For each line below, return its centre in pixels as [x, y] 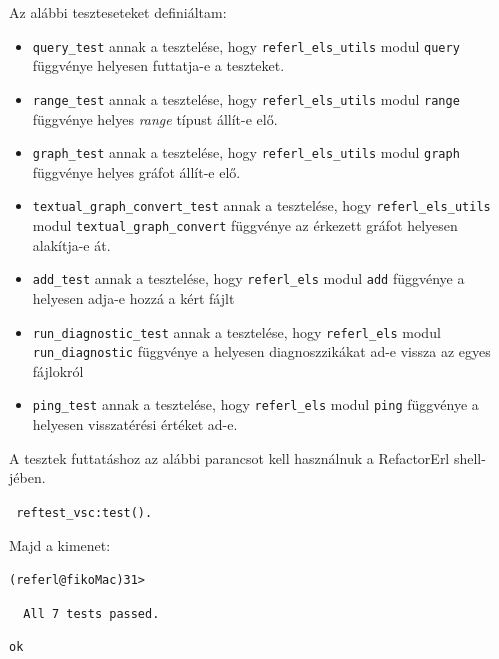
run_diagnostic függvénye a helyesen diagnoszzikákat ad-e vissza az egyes [261, 351]
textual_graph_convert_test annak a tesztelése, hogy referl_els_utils [261, 205]
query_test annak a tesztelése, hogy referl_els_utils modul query [246, 45]
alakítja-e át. [71, 244]
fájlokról [58, 370]
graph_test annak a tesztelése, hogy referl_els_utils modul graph [246, 152]
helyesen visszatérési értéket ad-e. [135, 424]
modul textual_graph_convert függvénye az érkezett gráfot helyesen [245, 225]
